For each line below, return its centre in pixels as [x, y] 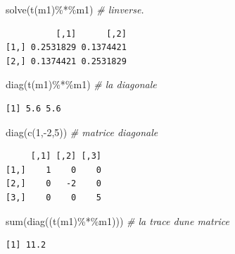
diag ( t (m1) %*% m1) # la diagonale [81, 84]
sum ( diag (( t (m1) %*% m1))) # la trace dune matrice [118, 220]
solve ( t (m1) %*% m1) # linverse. [75, 9]
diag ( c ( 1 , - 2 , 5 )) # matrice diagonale [82, 132]
